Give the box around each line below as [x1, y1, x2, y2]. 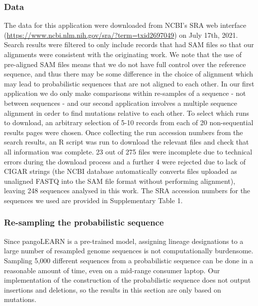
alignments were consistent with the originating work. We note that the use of [4, 49, 242, 59]
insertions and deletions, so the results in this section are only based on [4, 284, 221, 295]
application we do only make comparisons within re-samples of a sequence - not [4, 88, 246, 98]
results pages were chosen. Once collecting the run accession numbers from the [4, 127, 243, 137]
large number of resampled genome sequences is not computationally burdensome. [4, 245, 254, 256]
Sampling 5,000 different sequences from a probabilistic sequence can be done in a [4, 255, 254, 265]
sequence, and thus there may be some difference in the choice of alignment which [4, 69, 254, 79]
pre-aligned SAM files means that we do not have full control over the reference [4, 59, 246, 69]
